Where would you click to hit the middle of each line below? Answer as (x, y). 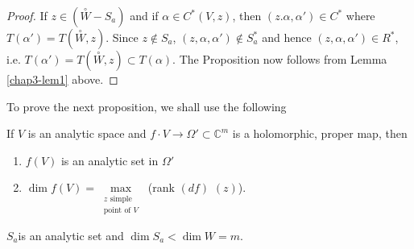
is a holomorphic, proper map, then (320, 133)
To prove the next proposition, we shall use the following (147, 106)
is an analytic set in (110, 160)
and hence (287, 37)
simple (121, 199)
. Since (122, 37)
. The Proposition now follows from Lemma (280, 59)
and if (144, 15)
